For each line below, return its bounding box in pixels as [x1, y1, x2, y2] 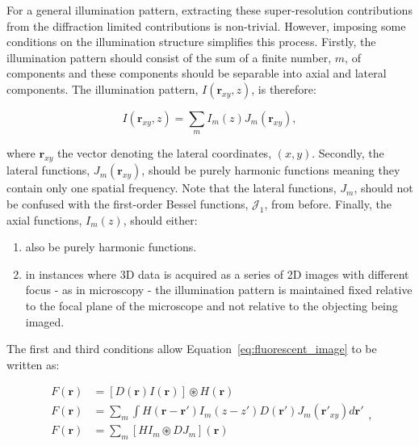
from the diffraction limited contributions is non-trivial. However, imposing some [6, 17, 406, 34]
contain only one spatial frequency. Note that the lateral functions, [6, 179, 337, 196]
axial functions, [6, 211, 82, 228]
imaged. [25, 313, 65, 330]
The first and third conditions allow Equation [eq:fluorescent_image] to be [6, 340, 377, 357]
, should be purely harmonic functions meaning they [141, 162, 400, 179]
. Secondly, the [312, 145, 384, 162]
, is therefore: [251, 80, 316, 97]
